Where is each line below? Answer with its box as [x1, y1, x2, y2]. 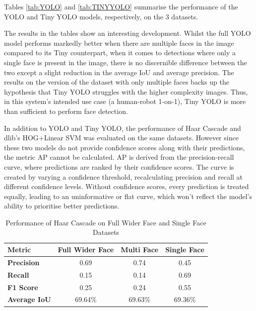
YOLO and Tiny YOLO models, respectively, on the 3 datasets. [4, 11, 198, 21]
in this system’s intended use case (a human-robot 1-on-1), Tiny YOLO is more [4, 96, 246, 106]
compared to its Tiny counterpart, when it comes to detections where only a [4, 47, 236, 58]
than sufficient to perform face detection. [4, 105, 128, 116]
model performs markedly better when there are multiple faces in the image [4, 37, 234, 48]
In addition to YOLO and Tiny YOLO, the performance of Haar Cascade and [4, 122, 241, 133]
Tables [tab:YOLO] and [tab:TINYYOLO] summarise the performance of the [4, 1, 238, 11]
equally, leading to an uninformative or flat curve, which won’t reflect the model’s [4, 191, 252, 201]
